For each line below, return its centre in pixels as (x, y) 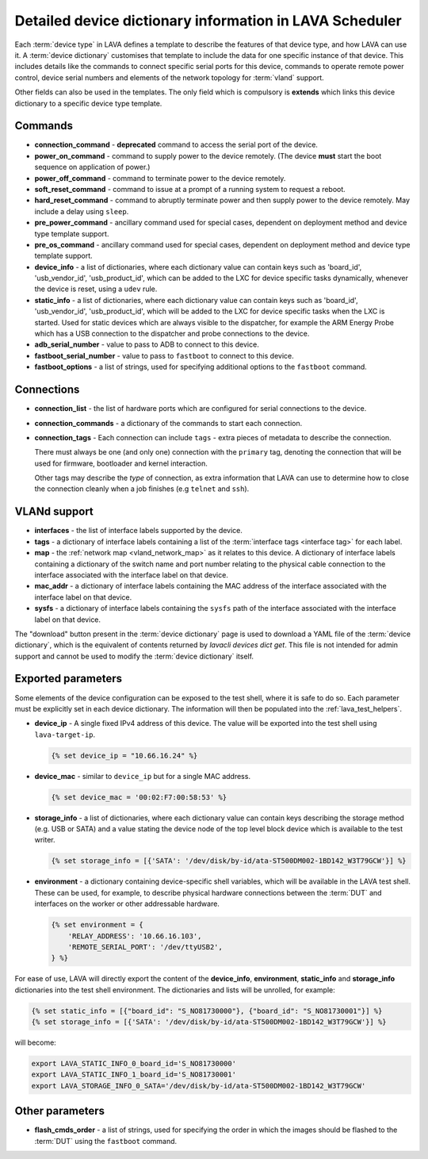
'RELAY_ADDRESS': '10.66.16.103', (135, 936)
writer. (45, 840)
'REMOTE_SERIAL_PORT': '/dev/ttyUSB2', (145, 947)
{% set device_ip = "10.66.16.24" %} (124, 755)
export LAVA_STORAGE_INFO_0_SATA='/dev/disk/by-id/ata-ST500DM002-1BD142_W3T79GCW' (199, 1086)
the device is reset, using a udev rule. (96, 289)
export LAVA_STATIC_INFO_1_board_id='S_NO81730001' (134, 1075)
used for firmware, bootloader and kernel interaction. (121, 463)
